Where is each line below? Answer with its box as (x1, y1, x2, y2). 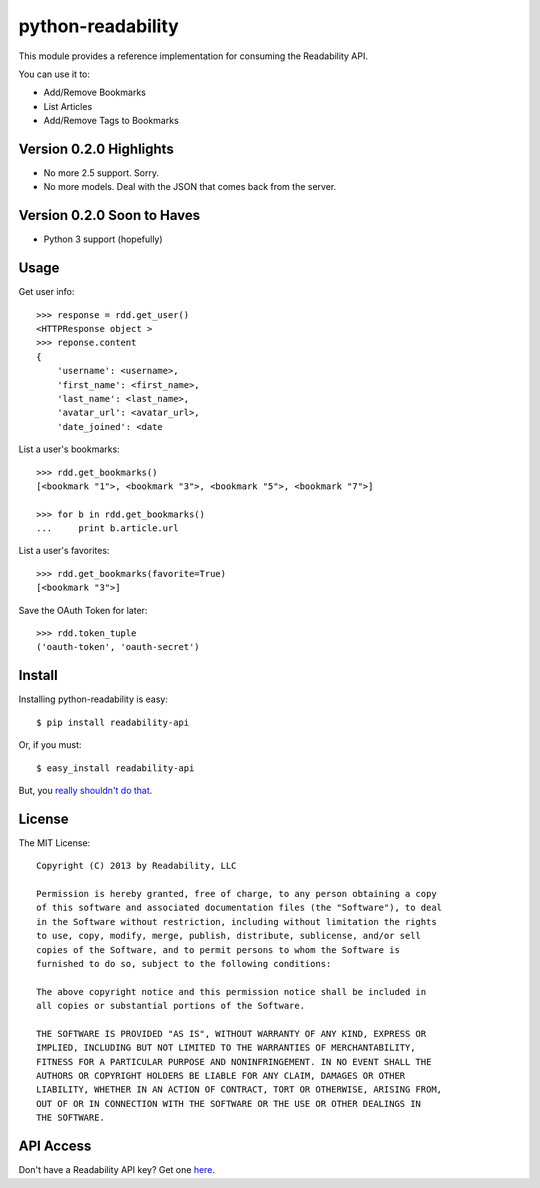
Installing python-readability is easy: (18, 693, 169, 705)
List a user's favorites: (18, 545, 110, 557)
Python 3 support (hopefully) (43, 233, 164, 245)
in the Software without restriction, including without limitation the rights (36, 916, 437, 927)
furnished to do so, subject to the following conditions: (36, 958, 332, 969)
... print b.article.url (36, 523, 179, 534)
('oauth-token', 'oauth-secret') (36, 641, 200, 653)
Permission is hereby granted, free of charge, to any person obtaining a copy (36, 888, 437, 899)
